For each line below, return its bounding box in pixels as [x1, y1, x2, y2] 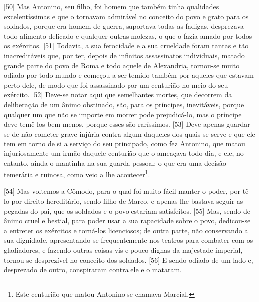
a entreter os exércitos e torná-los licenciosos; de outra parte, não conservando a [4, 225, 248, 235]
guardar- [226, 119, 253, 129]
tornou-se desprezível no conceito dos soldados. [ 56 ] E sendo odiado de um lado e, [4, 254, 253, 265]
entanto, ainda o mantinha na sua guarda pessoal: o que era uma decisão [4, 157, 226, 168]
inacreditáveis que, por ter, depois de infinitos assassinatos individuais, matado [4, 50, 245, 60]
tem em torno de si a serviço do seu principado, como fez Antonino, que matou [4, 138, 245, 149]
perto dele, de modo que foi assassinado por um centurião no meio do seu [4, 79, 228, 90]
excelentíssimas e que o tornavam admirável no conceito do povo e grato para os [4, 11, 249, 21]
